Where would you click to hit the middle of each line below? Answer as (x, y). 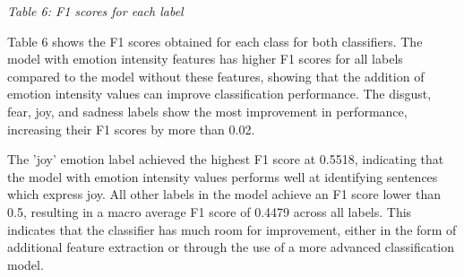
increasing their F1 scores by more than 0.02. (131, 129)
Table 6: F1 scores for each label (95, 11)
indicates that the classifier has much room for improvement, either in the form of (232, 229)
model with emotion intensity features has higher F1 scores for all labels (205, 59)
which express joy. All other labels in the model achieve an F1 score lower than (224, 194)
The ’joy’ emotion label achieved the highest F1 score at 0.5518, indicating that (226, 159)
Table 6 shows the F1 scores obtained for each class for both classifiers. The (215, 41)
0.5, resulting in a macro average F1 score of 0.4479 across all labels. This (210, 211)
